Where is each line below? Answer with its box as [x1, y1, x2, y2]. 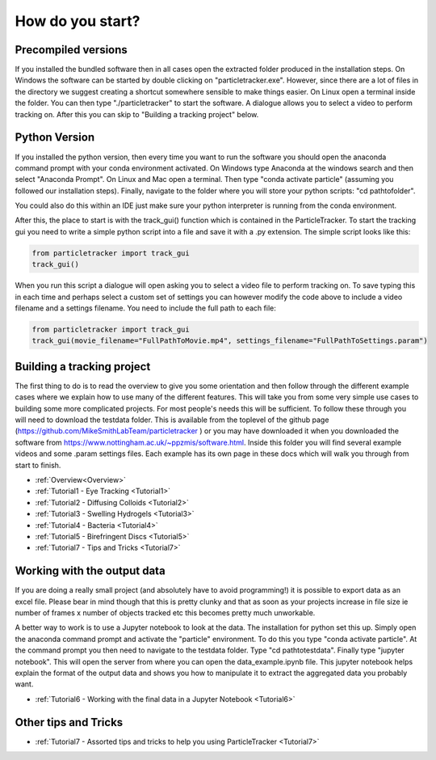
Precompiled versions [15, 43, 128, 57]
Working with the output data [15, 564, 166, 578]
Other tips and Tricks [15, 716, 124, 729]
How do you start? [15, 12, 140, 30]
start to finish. [15, 460, 61, 470]
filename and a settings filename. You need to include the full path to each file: [15, 303, 276, 313]
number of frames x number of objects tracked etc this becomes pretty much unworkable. [15, 608, 316, 618]
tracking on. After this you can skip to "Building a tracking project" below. [15, 109, 259, 119]
